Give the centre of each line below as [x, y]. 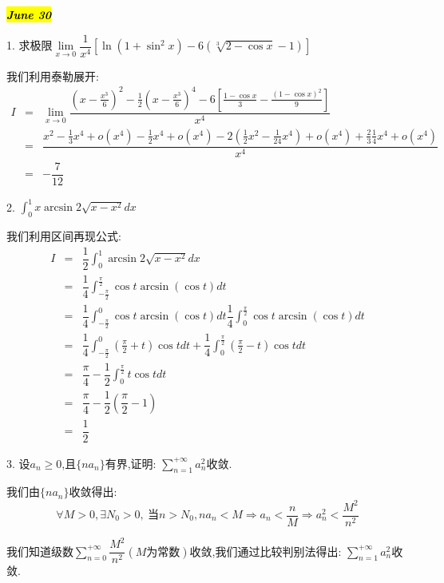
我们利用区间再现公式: [64, 236]
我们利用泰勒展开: [53, 75]
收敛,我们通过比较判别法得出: [266, 551]
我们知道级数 [40, 551]
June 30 [29, 14]
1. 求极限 [30, 45]
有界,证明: [131, 463]
